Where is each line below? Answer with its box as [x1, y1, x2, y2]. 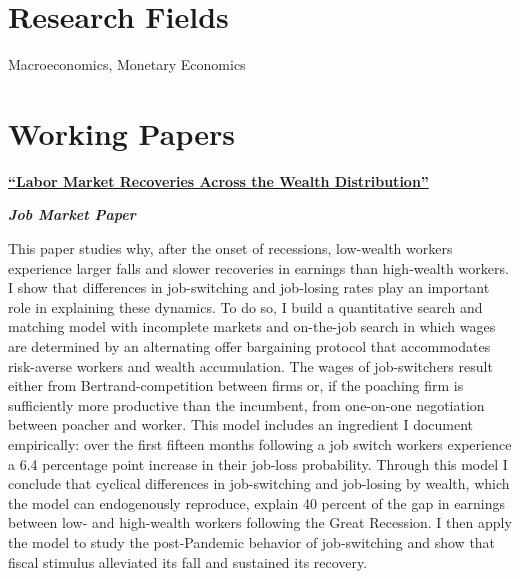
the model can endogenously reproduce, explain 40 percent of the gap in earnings [8, 492, 505, 513]
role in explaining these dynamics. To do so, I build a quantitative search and [8, 296, 483, 317]
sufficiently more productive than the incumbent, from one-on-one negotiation [8, 394, 485, 415]
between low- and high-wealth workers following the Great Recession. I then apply [8, 512, 512, 533]
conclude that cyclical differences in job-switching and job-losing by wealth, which [8, 473, 510, 494]
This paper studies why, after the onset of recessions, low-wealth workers [8, 238, 453, 259]
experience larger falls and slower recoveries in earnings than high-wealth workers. [8, 257, 509, 278]
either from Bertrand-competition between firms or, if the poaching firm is [8, 375, 464, 396]
